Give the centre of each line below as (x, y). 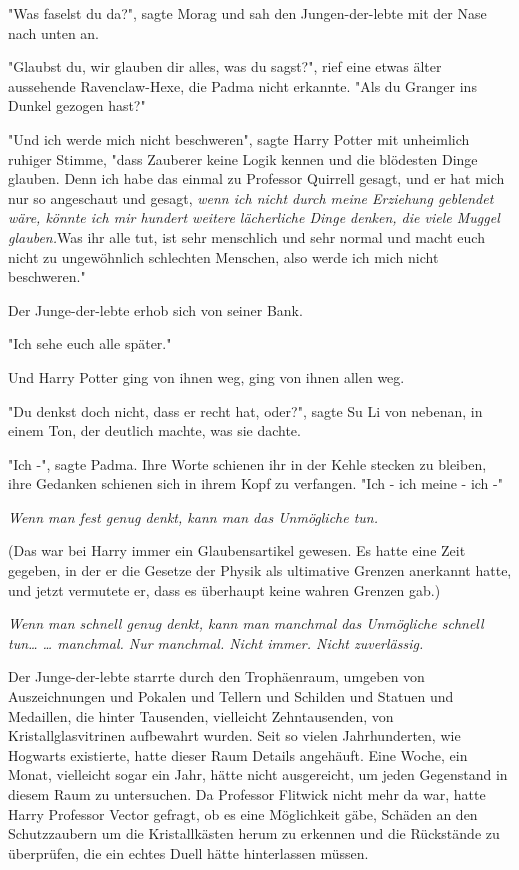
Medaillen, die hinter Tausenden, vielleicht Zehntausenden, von (201, 715)
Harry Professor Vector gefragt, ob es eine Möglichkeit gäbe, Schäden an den (243, 813)
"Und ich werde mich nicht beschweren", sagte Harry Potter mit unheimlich (239, 138)
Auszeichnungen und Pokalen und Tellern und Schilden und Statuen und (231, 696)
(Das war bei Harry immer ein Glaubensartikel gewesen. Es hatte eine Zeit (237, 550)
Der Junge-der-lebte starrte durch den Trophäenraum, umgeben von (216, 676)
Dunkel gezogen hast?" (77, 105)
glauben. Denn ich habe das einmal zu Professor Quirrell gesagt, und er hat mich (256, 178)
